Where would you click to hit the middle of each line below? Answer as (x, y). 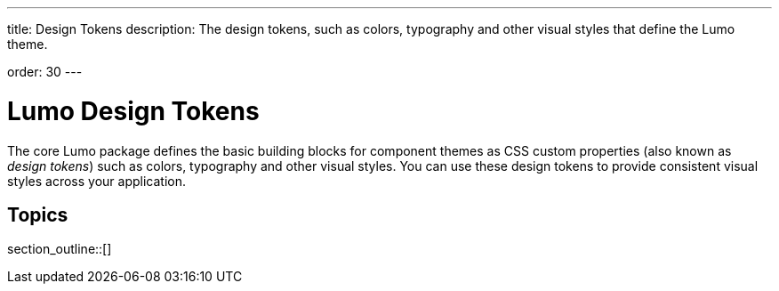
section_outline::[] (60, 249)
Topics (38, 214)
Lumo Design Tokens (133, 111)
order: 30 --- (45, 72)
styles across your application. (96, 181)
